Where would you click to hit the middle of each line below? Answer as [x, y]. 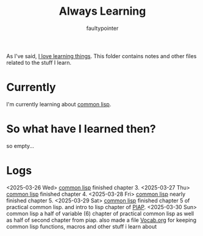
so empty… [20, 146]
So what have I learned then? [81, 129]
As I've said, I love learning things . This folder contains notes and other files [101, 56]
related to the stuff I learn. [39, 62]
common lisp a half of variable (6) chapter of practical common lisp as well [100, 213]
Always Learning [102, 11]
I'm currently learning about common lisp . [59, 104]
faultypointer [102, 28]
